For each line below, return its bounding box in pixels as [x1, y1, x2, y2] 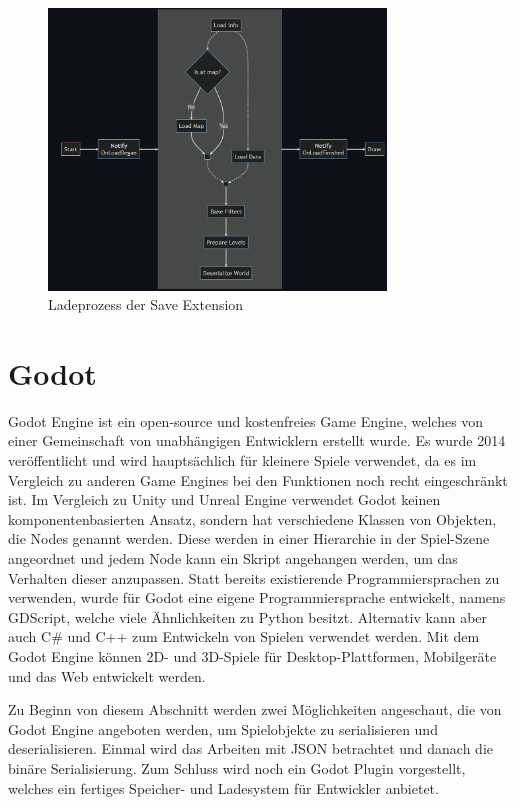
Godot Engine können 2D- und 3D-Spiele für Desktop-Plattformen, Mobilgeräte [8, 645, 497, 666]
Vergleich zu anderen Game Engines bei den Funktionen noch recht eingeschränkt [8, 469, 508, 490]
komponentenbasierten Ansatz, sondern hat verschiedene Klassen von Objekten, [8, 508, 497, 529]
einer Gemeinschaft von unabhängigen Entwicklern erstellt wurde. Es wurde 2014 [8, 430, 506, 451]
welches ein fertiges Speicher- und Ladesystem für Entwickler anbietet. [8, 777, 439, 798]
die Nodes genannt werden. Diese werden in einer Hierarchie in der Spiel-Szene [8, 528, 490, 549]
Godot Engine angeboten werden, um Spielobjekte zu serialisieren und [8, 718, 438, 739]
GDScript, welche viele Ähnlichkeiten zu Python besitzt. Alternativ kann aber [8, 606, 488, 627]
